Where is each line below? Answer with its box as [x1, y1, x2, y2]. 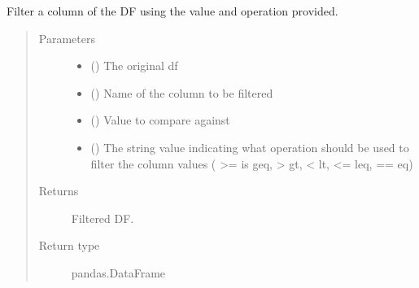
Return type [38, 237, 100, 254]
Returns [38, 182, 79, 199]
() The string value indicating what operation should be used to [90, 138, 409, 155]
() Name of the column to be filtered [90, 84, 273, 101]
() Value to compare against [90, 111, 230, 129]
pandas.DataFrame [71, 264, 166, 281]
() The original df [90, 57, 178, 74]
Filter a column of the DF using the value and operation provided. [7, 2, 338, 19]
